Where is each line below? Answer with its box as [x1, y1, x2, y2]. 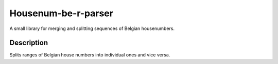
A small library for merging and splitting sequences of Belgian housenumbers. [9, 25, 175, 31]
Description [9, 39, 48, 47]
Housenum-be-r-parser [9, 8, 113, 19]
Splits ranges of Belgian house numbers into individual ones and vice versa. [9, 52, 170, 58]
